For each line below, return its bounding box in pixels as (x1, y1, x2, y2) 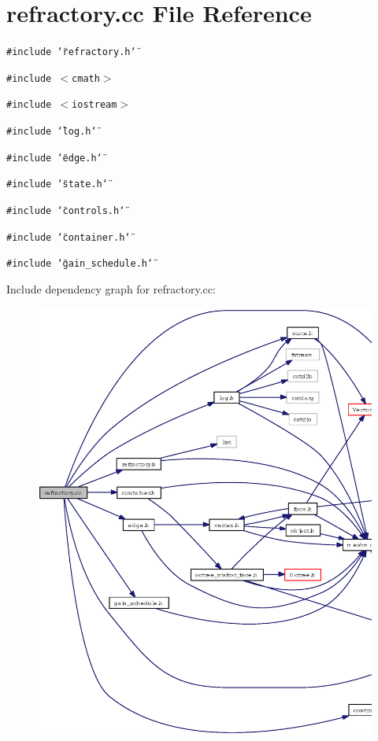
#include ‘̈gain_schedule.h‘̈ (6, 258, 154, 270)
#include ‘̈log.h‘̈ (6, 126, 97, 138)
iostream (72, 99, 117, 111)
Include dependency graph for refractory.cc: (6, 281, 216, 297)
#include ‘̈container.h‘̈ (6, 231, 131, 243)
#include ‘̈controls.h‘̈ (6, 205, 125, 217)
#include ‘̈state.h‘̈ (6, 179, 108, 190)
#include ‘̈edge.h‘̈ (6, 152, 102, 164)
